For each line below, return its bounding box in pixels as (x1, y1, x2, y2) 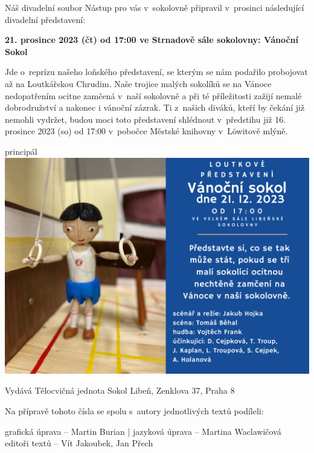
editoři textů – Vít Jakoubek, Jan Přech (5, 437, 153, 449)
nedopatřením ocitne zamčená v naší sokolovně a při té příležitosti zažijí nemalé (5, 89, 302, 102)
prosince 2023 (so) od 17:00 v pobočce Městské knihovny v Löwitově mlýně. (5, 125, 288, 137)
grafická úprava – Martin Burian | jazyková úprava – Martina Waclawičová (5, 425, 281, 437)
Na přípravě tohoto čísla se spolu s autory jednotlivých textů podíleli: (5, 405, 264, 417)
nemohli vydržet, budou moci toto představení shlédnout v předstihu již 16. (5, 112, 286, 125)
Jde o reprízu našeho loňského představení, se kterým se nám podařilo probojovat (5, 65, 308, 78)
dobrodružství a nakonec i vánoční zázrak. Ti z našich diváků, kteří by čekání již (5, 101, 305, 114)
